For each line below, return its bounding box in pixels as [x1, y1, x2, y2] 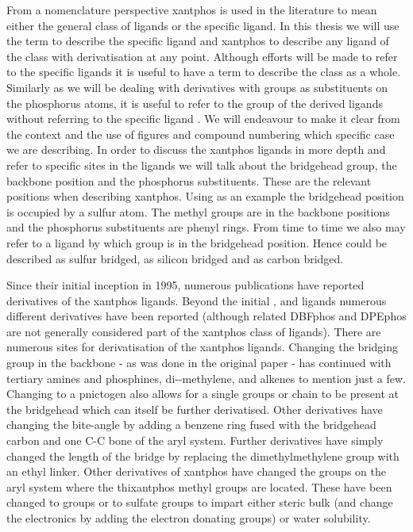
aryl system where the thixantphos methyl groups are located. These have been [6, 478, 392, 495]
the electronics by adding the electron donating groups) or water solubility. [6, 510, 371, 526]
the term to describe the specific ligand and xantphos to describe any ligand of [6, 33, 389, 49]
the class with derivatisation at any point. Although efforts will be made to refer [6, 48, 398, 64]
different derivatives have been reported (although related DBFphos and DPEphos [6, 308, 407, 324]
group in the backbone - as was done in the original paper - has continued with [6, 354, 392, 371]
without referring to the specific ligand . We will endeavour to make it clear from [6, 110, 400, 127]
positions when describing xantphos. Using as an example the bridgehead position [6, 188, 404, 205]
